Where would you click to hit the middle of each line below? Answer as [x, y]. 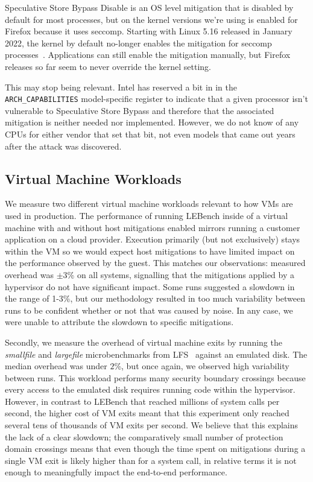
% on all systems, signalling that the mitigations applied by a [181, 274]
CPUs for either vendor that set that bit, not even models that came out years [150, 134]
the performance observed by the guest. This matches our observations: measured [155, 263]
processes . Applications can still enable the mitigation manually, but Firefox [148, 55]
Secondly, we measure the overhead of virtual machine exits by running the [144, 342]
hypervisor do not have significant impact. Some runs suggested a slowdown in [150, 286]
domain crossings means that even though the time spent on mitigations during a [155, 449]
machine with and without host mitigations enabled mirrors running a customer [153, 227]
